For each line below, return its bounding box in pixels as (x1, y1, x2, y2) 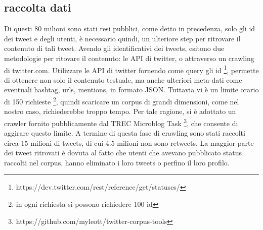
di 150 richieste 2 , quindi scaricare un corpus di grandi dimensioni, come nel (4, 95, 239, 106)
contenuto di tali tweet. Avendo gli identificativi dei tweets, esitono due (4, 43, 225, 53)
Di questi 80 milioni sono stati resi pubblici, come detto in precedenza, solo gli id (4, 23, 255, 34)
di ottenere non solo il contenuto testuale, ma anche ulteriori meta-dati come (4, 74, 242, 85)
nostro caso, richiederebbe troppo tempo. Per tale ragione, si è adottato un (4, 106, 236, 117)
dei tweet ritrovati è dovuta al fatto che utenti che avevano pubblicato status (4, 147, 242, 158)
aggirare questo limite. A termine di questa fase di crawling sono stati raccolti (4, 128, 245, 138)
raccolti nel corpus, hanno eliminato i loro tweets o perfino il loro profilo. (4, 157, 230, 167)
